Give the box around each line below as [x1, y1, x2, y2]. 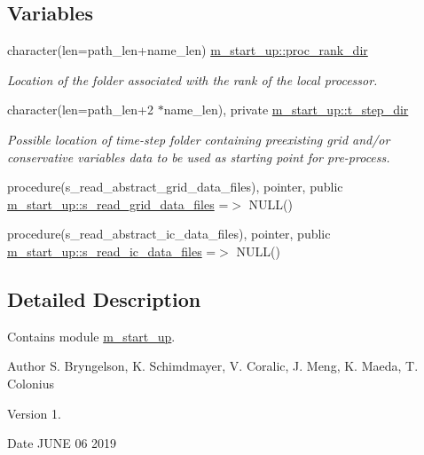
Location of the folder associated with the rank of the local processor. [7, 70, 378, 89]
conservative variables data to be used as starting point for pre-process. [7, 147, 390, 166]
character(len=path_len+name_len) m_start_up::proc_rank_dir [7, 41, 368, 59]
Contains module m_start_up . [7, 326, 176, 345]
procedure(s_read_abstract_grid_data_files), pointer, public [7, 177, 343, 196]
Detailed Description [7, 285, 201, 312]
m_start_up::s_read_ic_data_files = [7, 241, 216, 260]
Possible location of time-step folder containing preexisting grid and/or [7, 129, 390, 148]
